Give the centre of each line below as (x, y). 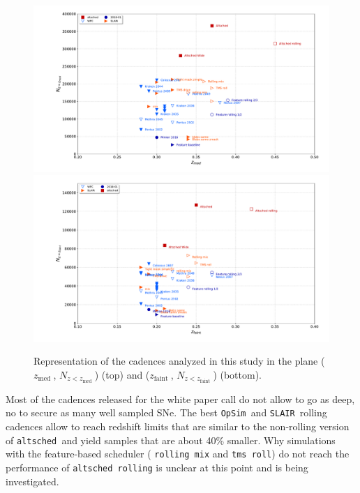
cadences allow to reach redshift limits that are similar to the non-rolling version (178, 426)
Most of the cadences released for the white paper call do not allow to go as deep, (180, 399)
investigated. (32, 481)
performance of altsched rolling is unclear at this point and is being (157, 468)
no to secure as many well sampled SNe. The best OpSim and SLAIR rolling (166, 412)
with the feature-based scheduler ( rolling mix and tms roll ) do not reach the (178, 454)
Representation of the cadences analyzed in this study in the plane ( (179, 361)
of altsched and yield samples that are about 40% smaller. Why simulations (171, 440)
